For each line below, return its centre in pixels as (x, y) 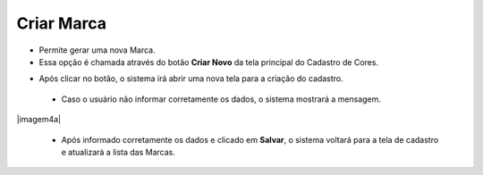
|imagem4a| (39, 120)
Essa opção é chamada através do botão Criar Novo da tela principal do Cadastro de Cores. (209, 62)
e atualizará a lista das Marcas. (119, 152)
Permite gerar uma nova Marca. (97, 50)
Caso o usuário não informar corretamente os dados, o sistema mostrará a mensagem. (221, 99)
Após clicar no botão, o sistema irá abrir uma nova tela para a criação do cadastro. (191, 79)
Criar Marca (62, 23)
